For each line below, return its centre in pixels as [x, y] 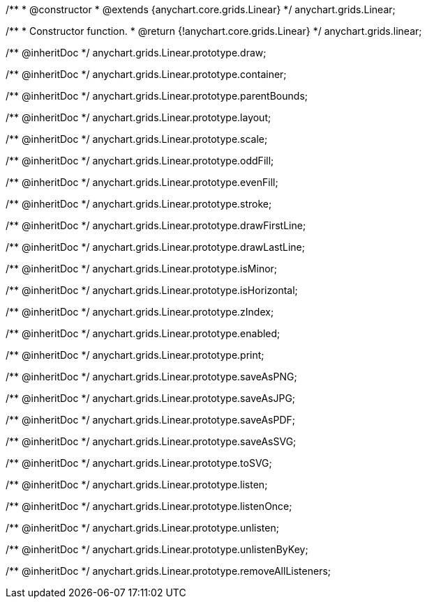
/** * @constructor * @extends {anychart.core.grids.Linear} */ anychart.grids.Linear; [201, 9]
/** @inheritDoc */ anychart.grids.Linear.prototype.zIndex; [140, 312]
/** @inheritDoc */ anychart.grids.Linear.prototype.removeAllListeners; [168, 571]
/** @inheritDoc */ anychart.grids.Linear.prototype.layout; [138, 117]
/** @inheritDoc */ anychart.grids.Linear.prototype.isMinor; [142, 269]
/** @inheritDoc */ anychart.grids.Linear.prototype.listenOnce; [149, 506]
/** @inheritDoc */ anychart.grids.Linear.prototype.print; [135, 355]
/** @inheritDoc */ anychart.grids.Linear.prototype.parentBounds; [157, 96]
